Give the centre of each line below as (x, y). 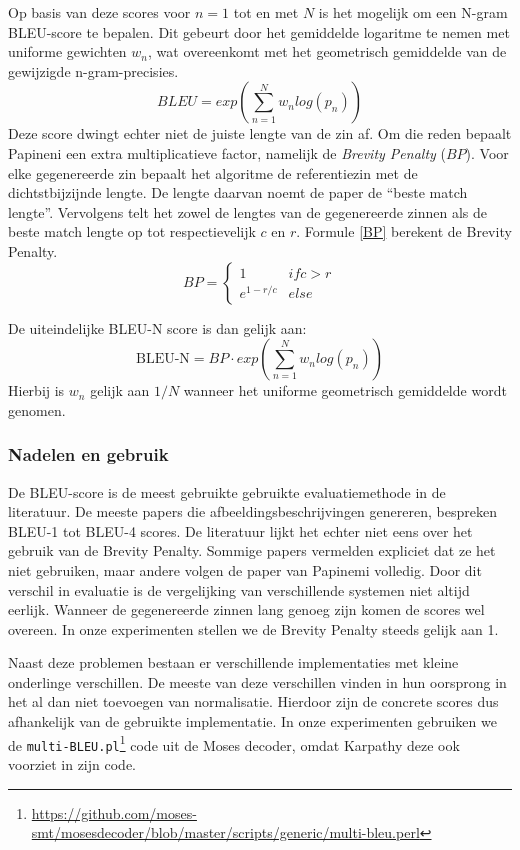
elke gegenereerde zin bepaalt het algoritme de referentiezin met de (213, 172)
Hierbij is (36, 390)
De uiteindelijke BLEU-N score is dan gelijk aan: (157, 327)
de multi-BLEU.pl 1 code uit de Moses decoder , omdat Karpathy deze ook (234, 743)
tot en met (266, 12)
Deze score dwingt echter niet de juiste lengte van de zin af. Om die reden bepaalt (260, 133)
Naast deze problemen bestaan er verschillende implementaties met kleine (233, 662)
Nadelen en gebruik (88, 454)
